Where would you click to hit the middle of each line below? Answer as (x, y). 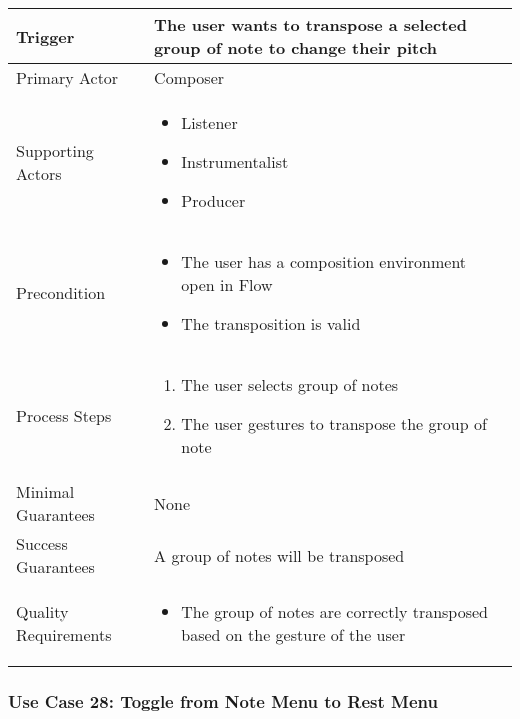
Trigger (45, 36)
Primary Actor (67, 77)
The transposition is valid (271, 323)
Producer (213, 200)
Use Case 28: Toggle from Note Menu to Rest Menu (223, 700)
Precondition (61, 292)
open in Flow (227, 284)
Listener (209, 122)
